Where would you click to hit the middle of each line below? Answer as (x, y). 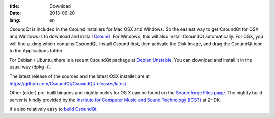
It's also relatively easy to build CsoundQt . (54, 109)
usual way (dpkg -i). (31, 67)
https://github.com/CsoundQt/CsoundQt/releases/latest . (68, 83)
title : (15, 6)
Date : (15, 13)
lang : (15, 20)
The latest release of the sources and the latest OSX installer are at (80, 76)
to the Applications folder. (36, 51)
